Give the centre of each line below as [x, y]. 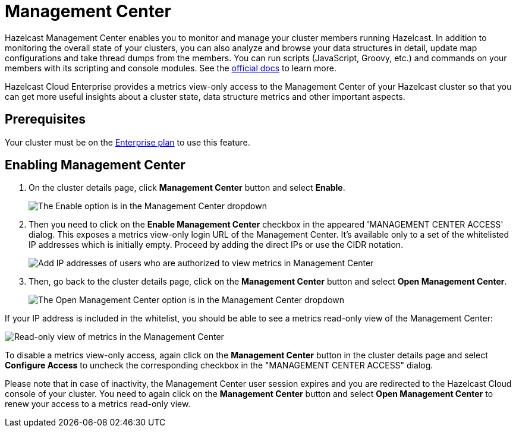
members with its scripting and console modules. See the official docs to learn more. [171, 68]
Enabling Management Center [95, 165]
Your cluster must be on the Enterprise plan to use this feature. [128, 142]
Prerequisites [45, 119]
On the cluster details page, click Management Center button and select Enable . [187, 188]
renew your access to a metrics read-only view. [98, 404]
